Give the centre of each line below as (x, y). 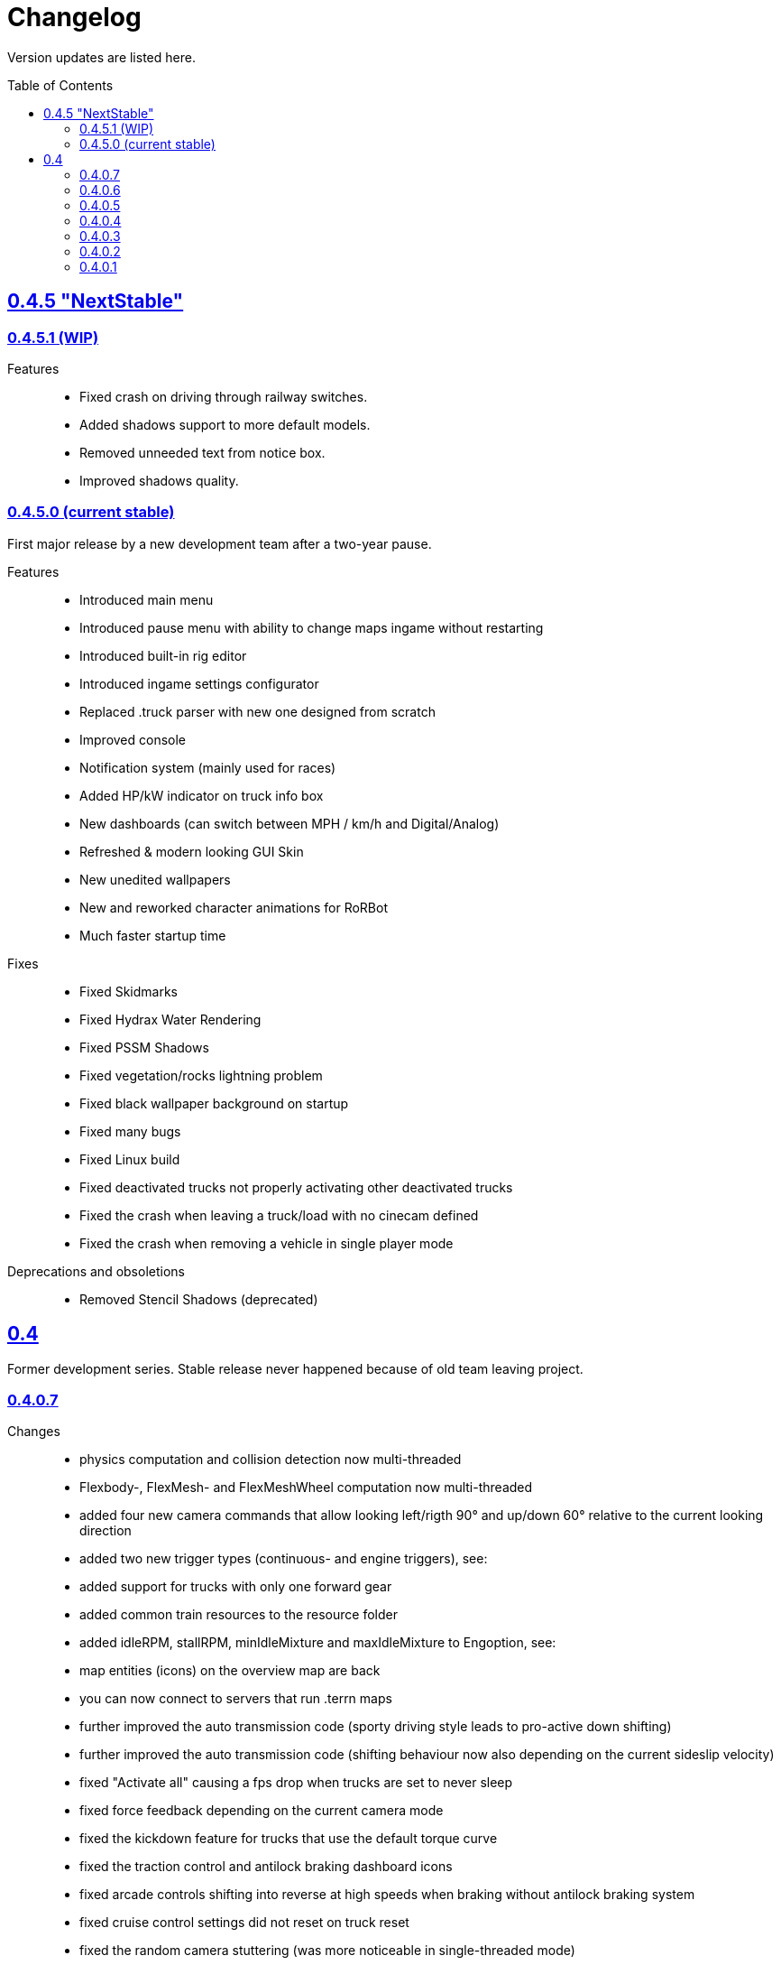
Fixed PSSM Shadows (144, 1047)
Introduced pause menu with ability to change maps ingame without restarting (312, 627)
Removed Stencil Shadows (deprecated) (199, 1299)
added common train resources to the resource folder (239, 1615)
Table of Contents (60, 85)
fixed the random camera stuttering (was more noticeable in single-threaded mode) (327, 1951)
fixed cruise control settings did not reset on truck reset (244, 1923)
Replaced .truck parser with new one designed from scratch (257, 711)
